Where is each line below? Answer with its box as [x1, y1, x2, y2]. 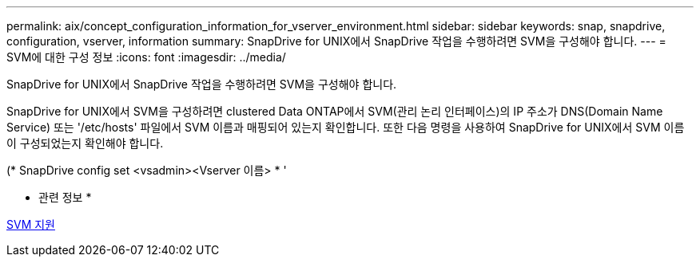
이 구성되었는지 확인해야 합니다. [6, 136, 164, 150]
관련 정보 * [38, 190, 92, 204]
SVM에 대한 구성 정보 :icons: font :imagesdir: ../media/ [6, 50, 286, 64]
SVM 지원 [6, 218, 55, 231]
